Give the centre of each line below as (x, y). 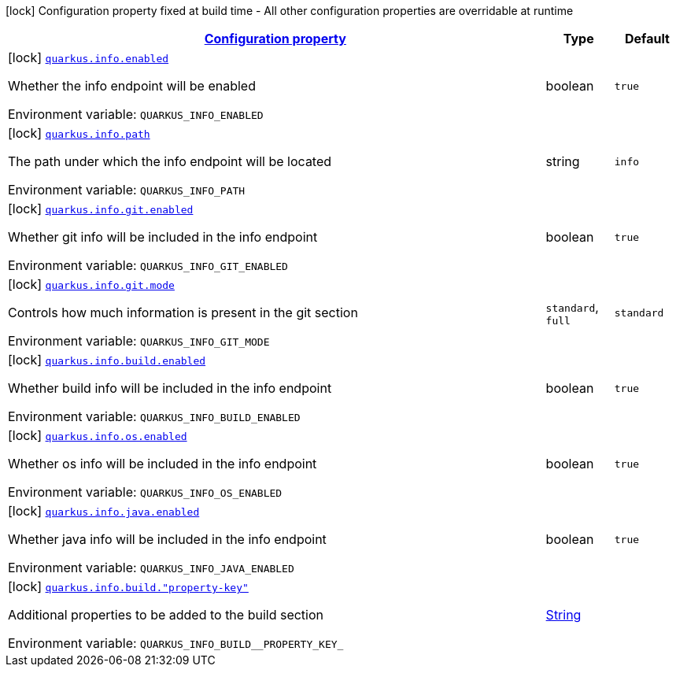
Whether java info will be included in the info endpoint (167, 539)
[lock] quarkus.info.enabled (89, 57)
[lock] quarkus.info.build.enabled (107, 360)
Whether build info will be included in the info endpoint (170, 388)
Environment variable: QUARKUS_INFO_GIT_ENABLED (148, 265)
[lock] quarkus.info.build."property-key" (128, 586)
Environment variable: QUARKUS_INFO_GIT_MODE (139, 341)
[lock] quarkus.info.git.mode (91, 284)
